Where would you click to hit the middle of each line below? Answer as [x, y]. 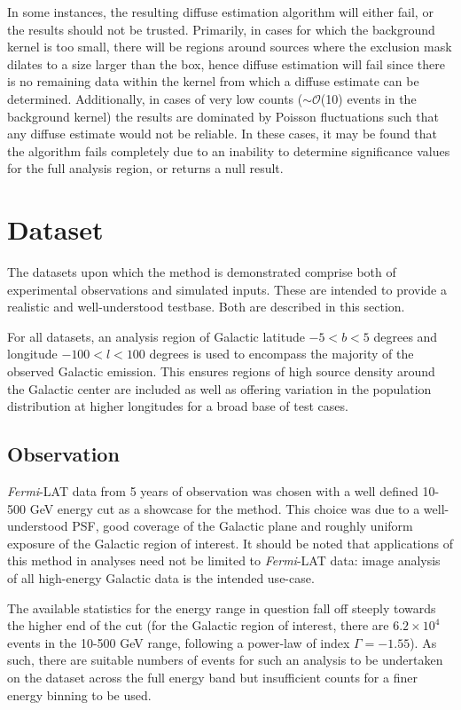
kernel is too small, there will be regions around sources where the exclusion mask [230, 47]
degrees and [406, 336]
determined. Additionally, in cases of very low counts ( [155, 98]
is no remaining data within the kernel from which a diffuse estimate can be [213, 81]
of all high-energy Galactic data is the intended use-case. [161, 577]
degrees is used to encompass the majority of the [281, 354]
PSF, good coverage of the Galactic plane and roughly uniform [242, 526]
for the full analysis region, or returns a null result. [145, 168]
